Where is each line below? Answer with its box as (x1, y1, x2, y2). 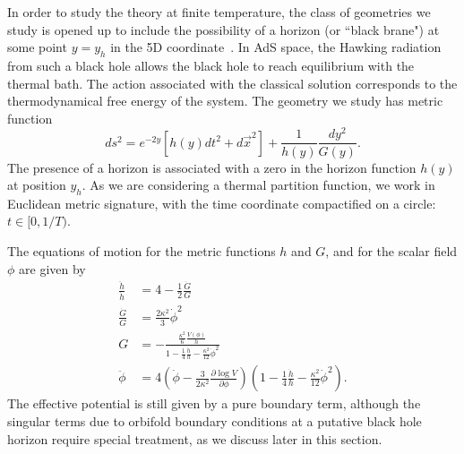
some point (7, 38, 67, 56)
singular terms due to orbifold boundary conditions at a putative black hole (7, 412, 422, 430)
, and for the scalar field (325, 242, 458, 261)
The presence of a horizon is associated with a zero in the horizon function (7, 158, 417, 176)
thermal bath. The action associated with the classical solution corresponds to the (7, 73, 458, 92)
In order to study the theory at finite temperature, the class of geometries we (7, 3, 431, 21)
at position (7, 176, 66, 194)
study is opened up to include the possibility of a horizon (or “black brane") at (7, 20, 440, 39)
